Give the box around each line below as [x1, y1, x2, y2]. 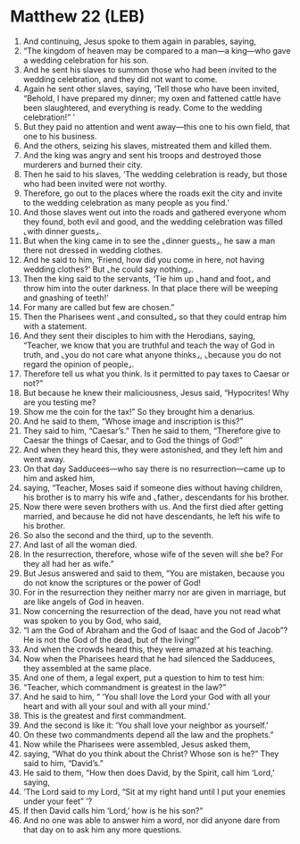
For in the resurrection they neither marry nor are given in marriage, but [22, 587, 287, 597]
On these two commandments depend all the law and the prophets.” [22, 729, 274, 739]
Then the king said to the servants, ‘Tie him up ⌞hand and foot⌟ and [22, 273, 271, 283]
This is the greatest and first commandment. [22, 710, 187, 721]
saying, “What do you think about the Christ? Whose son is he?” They [22, 748, 279, 759]
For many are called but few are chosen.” [22, 301, 175, 312]
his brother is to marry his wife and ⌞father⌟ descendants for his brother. [22, 492, 289, 502]
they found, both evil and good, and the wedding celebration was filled [22, 216, 284, 227]
